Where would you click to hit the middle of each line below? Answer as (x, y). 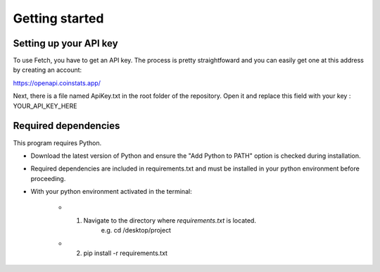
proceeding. (48, 178)
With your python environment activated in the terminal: (112, 192)
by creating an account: (47, 70)
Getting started (58, 18)
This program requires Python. (57, 143)
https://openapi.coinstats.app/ (57, 83)
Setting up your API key (66, 43)
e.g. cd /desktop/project (136, 230)
